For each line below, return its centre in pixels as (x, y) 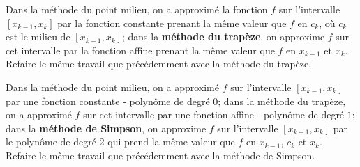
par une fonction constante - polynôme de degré (108, 101)
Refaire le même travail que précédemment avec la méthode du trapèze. (159, 64)
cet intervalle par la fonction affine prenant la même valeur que (140, 50)
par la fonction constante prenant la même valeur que (172, 23)
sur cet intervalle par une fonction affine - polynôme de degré (214, 114)
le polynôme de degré (51, 142)
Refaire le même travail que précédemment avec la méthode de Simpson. (160, 155)
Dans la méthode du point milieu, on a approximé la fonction (137, 9)
